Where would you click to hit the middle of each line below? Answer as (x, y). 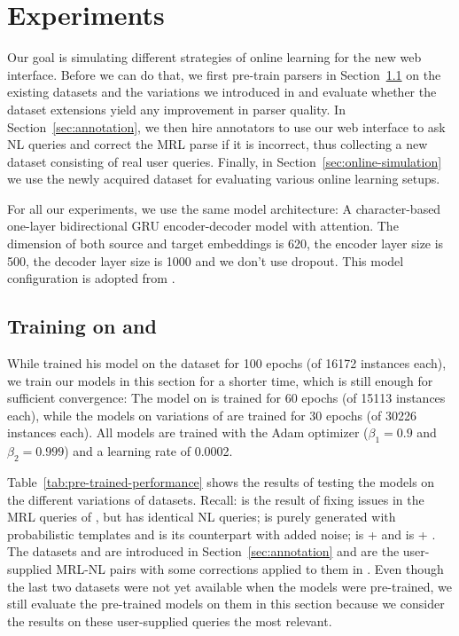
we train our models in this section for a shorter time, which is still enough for (220, 380)
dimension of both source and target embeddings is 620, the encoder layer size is (226, 243)
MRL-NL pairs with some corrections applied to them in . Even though (250, 568)
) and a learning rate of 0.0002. (148, 451)
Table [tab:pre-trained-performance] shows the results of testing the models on (221, 482)
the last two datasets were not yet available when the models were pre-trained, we (230, 586)
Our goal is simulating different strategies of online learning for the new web (214, 57)
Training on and (82, 326)
